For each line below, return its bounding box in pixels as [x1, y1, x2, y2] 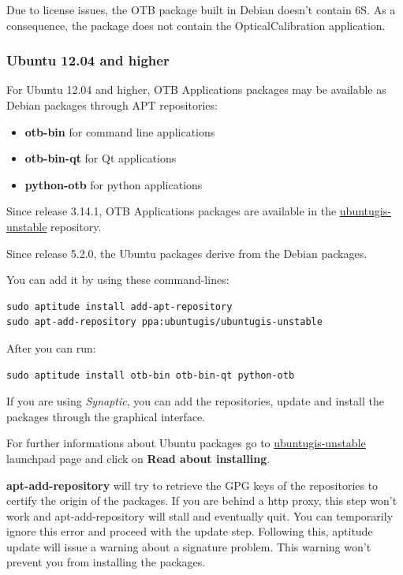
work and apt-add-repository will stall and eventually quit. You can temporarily [6, 507, 394, 524]
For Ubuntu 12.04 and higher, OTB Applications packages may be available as [6, 81, 386, 98]
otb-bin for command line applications [24, 123, 215, 140]
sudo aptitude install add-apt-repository [6, 301, 233, 312]
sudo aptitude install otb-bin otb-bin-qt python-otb [6, 369, 295, 381]
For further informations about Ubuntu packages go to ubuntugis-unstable [6, 435, 366, 451]
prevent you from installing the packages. [6, 554, 206, 570]
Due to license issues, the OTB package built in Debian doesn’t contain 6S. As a [6, 2, 396, 17]
